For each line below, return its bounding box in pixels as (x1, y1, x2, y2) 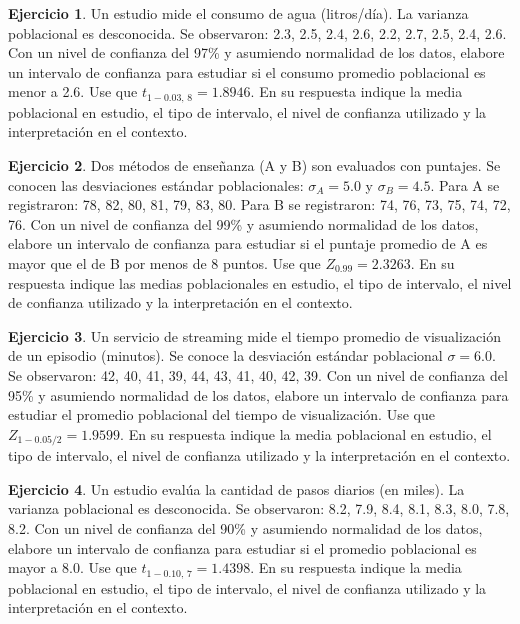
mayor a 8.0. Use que (8, 557, 137, 578)
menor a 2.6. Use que (8, 81, 138, 102)
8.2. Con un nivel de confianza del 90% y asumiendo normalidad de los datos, (8, 517, 483, 538)
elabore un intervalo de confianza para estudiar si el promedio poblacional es (8, 537, 477, 558)
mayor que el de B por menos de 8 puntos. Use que (8, 252, 321, 273)
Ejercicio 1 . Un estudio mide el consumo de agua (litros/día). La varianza (8, 3, 469, 23)
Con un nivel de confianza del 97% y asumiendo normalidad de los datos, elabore (8, 42, 505, 63)
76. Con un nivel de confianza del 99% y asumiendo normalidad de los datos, (8, 213, 479, 234)
